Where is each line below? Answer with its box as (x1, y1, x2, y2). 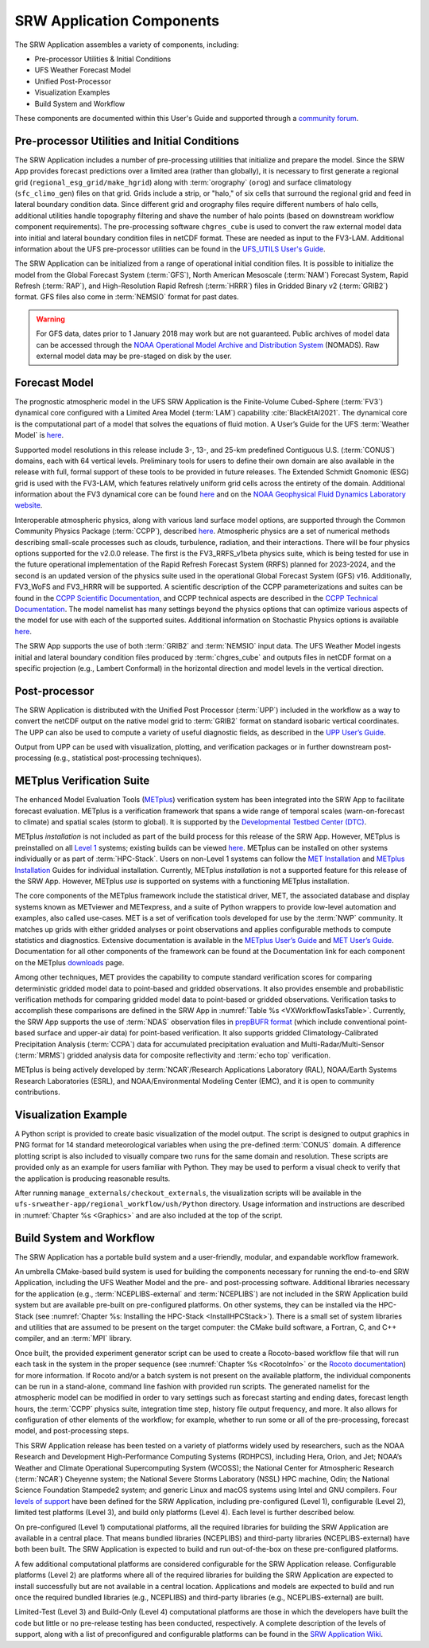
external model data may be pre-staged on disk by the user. (36, 351, 232, 361)
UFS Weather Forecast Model (34, 65, 131, 75)
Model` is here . (14, 431, 64, 440)
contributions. (14, 1087, 60, 1097)
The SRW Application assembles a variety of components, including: (14, 40, 239, 49)
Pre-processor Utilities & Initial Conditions (34, 54, 172, 64)
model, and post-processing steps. (14, 1426, 129, 1436)
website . (14, 501, 43, 510)
